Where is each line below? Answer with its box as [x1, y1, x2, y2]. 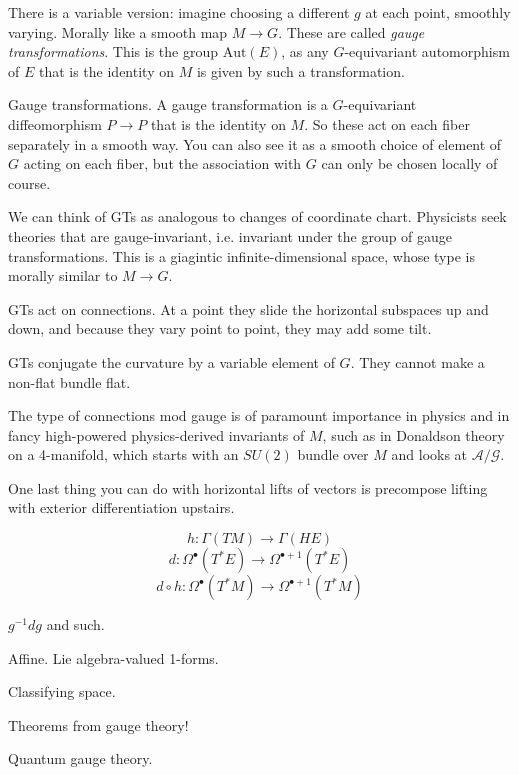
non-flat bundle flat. [8, 371, 131, 392]
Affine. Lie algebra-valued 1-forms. [8, 647, 219, 668]
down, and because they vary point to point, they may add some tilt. [8, 318, 432, 339]
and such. [46, 614, 105, 635]
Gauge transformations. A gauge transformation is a [8, 94, 328, 115]
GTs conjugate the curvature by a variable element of [8, 351, 335, 372]
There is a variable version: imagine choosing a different [8, 2, 350, 22]
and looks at [391, 444, 468, 465]
